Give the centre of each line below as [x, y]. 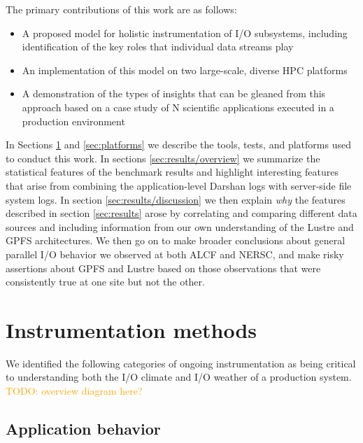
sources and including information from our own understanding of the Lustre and [180, 226]
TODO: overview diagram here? [74, 391]
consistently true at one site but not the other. [105, 282]
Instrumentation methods [131, 329]
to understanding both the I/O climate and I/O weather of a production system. [179, 377]
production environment [73, 121]
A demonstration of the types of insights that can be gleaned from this [174, 93]
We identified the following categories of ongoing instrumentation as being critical [181, 363]
